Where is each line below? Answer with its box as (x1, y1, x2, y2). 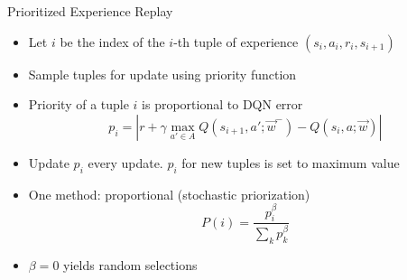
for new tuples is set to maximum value (181, 153, 400, 172)
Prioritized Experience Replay (7, 2, 173, 20)
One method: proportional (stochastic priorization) (28, 184, 310, 203)
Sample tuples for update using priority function (28, 64, 297, 83)
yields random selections (63, 255, 198, 274)
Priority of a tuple (28, 95, 129, 114)
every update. (88, 153, 163, 172)
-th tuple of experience (173, 32, 299, 51)
